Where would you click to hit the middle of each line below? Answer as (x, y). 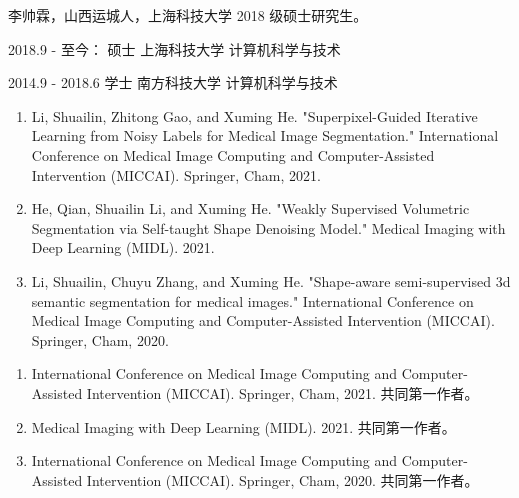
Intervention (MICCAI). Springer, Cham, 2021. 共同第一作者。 (282, 392)
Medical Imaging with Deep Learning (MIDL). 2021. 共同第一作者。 (243, 426)
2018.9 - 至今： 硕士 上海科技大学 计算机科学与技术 (174, 48)
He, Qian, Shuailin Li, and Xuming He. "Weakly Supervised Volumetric (250, 208)
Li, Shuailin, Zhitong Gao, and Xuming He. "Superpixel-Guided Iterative (254, 115)
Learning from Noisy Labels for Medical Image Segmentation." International (265, 135)
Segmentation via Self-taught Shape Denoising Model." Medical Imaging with (268, 227)
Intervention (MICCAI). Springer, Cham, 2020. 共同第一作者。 (282, 479)
